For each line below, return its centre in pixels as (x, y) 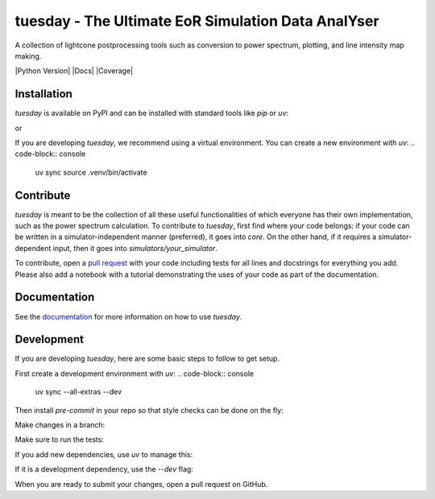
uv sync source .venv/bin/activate (91, 172)
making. (28, 56)
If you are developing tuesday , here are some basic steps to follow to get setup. (147, 359)
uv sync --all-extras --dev (79, 392)
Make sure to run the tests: (60, 439)
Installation (43, 94)
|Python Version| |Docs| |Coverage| (74, 71)
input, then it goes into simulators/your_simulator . (135, 248)
